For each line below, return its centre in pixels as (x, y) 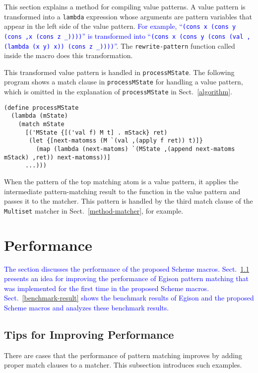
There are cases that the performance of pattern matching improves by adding (123, 355)
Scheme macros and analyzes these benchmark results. (87, 307)
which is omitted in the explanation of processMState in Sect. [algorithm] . (118, 92)
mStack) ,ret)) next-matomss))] (57, 157)
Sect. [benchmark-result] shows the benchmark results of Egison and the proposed (129, 298)
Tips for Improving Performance (89, 334)
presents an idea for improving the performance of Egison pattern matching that (127, 278)
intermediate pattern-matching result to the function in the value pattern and (122, 191)
